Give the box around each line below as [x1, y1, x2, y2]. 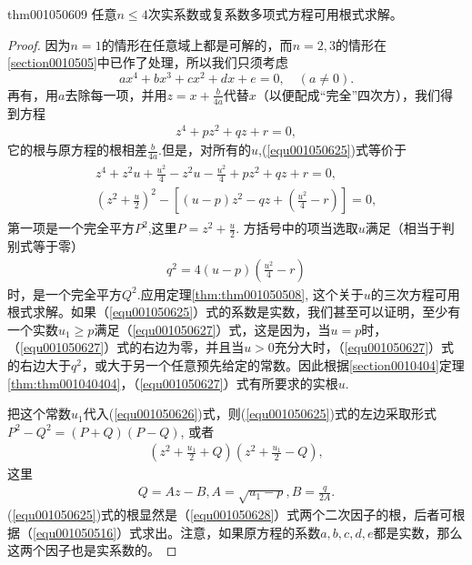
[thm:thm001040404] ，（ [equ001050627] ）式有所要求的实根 [7, 373, 338, 392]
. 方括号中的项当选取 [236, 218, 358, 237]
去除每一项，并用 [65, 85, 167, 104]
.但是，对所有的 [158, 140, 251, 159]
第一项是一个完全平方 [7, 218, 135, 237]
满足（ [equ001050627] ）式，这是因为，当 [94, 319, 331, 338]
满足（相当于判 [365, 218, 455, 237]
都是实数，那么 [373, 522, 463, 541]
